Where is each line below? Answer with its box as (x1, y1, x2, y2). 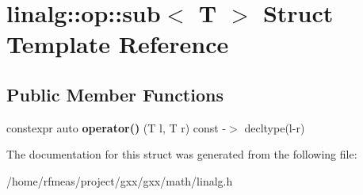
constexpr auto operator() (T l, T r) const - (6, 119, 227, 136)
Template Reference (6, 28, 229, 60)
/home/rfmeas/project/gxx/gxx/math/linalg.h (6, 172, 233, 189)
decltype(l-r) (244, 119, 305, 136)
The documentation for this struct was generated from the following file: (6, 146, 357, 162)
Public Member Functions (6, 82, 224, 106)
